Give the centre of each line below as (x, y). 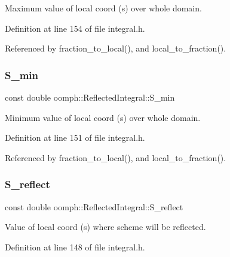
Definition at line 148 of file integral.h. (75, 247)
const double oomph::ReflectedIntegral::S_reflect (94, 206)
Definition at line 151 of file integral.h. (75, 137)
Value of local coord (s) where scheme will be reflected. (105, 227)
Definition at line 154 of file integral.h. (75, 28)
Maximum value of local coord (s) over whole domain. (103, 8)
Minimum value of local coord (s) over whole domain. (103, 117)
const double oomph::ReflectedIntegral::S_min (90, 97)
